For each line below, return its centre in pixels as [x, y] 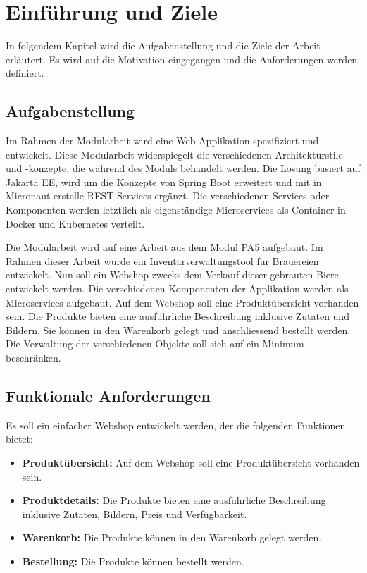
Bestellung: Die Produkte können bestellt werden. [133, 561]
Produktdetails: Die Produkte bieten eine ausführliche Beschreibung [174, 500]
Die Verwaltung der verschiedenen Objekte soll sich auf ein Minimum [155, 344]
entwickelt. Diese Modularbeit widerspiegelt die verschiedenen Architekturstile [174, 154]
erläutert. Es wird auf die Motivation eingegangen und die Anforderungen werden [182, 59]
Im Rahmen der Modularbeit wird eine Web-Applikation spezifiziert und [162, 141]
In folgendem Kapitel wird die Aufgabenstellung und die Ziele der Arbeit [163, 45]
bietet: [19, 439]
